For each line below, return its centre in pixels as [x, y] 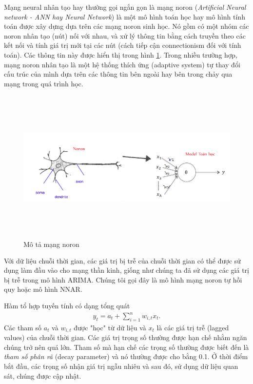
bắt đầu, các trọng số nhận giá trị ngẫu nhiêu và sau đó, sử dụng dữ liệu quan [121, 366]
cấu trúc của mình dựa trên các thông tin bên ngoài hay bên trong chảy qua [118, 74]
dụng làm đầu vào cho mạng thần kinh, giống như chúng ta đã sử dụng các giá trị [126, 270]
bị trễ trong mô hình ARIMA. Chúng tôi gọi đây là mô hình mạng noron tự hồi [123, 279]
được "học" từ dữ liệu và [110, 327]
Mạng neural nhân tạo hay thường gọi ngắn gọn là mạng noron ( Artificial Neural [125, 7]
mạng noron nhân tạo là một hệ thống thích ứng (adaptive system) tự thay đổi [122, 64]
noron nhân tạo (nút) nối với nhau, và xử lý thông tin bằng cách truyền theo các [125, 35]
